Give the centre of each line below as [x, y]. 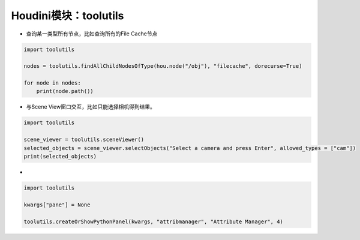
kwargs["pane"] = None [57, 205]
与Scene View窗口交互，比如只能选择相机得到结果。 [91, 107]
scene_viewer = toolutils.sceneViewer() [84, 140]
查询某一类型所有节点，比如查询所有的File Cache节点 [92, 34]
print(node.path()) [65, 91]
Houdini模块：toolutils [67, 16]
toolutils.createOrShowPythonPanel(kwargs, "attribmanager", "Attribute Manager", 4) [153, 221]
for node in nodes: [52, 83]
